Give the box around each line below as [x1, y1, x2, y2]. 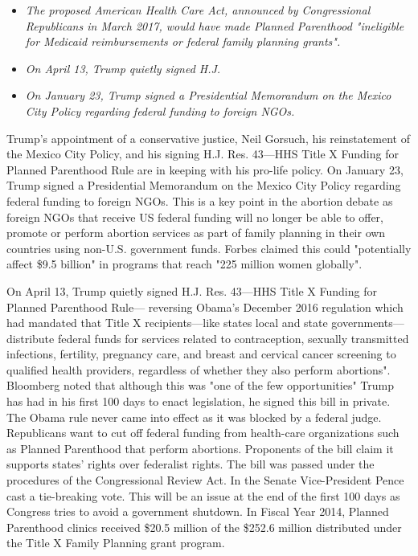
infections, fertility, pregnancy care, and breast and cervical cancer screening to [6, 345, 396, 362]
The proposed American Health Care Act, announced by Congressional [25, 2, 371, 18]
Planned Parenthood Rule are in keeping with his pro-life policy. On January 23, [6, 161, 404, 178]
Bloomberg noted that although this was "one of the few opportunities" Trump [6, 377, 394, 394]
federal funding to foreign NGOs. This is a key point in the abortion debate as [6, 192, 393, 209]
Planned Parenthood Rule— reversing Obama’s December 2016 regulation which [6, 298, 404, 315]
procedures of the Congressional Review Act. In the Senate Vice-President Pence [6, 472, 404, 489]
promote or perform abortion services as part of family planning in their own [6, 224, 386, 241]
